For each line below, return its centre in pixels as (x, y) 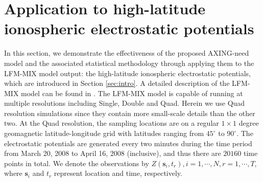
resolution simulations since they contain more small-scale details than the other (130, 113)
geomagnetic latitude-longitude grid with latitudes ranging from (104, 133)
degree (249, 123)
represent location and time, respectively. (118, 173)
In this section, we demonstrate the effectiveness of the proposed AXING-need (127, 53)
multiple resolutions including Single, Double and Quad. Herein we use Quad (125, 103)
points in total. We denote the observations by (77, 163)
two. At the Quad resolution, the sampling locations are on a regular (112, 123)
